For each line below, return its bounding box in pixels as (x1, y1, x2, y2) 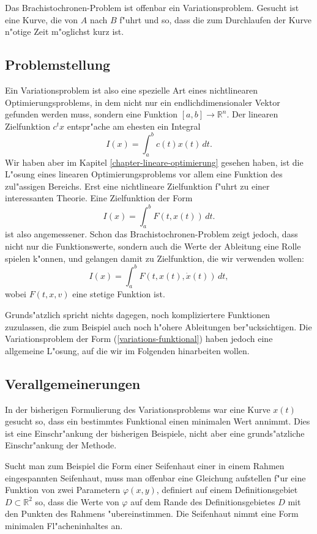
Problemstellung (5, 55, 111, 74)
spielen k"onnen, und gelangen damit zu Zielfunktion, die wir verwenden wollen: (5, 251, 304, 264)
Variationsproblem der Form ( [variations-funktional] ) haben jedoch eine (5, 332, 273, 345)
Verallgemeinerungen (5, 374, 141, 393)
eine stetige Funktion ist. (72, 287, 165, 300)
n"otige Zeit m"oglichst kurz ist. (5, 25, 124, 38)
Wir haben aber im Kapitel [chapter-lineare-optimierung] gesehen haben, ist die (5, 155, 304, 168)
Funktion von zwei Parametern (5, 483, 121, 496)
